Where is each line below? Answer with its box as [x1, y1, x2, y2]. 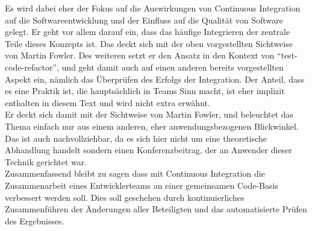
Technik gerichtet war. [5, 155, 87, 168]
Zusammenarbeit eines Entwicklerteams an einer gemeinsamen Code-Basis [5, 179, 278, 191]
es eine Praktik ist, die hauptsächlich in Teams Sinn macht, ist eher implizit [5, 84, 285, 97]
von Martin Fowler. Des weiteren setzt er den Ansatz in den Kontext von [5, 49, 275, 62]
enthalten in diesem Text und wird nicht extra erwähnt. [5, 96, 210, 109]
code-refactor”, [5, 60, 59, 73]
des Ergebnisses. [5, 214, 64, 227]
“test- [276, 49, 298, 62]
